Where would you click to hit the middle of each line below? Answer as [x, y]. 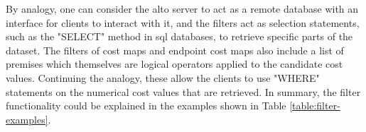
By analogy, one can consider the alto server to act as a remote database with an [182, 8]
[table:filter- [315, 106]
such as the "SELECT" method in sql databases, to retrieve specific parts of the [179, 36]
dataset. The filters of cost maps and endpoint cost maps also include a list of [175, 50]
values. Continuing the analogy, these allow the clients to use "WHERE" [163, 77]
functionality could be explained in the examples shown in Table [146, 106]
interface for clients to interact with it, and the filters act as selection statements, [183, 22]
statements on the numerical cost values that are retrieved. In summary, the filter [183, 91]
